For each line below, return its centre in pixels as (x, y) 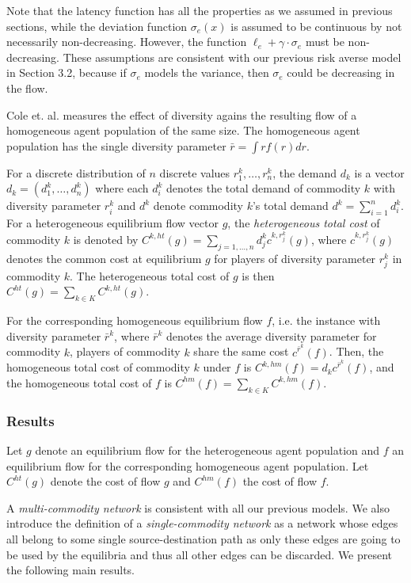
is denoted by (106, 239)
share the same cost (241, 351)
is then (258, 275)
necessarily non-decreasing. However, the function (127, 42)
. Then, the (356, 351)
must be (325, 42)
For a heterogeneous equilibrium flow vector (112, 223)
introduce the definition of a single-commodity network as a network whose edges (202, 523)
